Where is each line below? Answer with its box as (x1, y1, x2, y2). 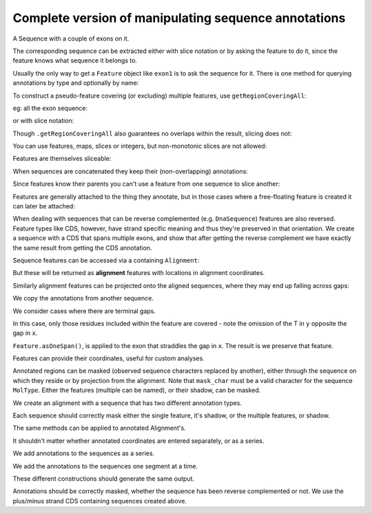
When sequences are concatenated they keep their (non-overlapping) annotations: (12, 167, 248, 175)
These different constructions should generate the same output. (12, 474, 195, 483)
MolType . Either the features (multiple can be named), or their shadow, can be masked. (12, 386, 261, 395)
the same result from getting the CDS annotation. (12, 243, 152, 252)
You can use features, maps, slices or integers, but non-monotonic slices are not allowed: (12, 142, 267, 151)
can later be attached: (12, 202, 75, 210)
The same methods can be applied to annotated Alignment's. (12, 424, 186, 433)
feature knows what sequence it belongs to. (12, 56, 138, 65)
